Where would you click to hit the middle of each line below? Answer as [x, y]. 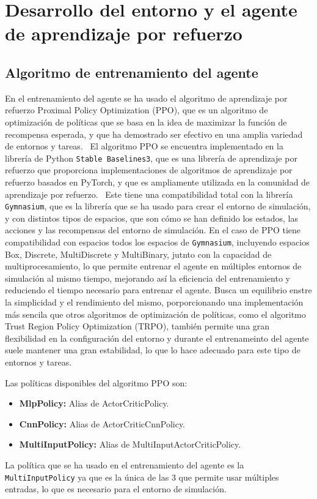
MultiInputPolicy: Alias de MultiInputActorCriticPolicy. [130, 444]
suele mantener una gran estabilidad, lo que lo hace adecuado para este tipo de [153, 350]
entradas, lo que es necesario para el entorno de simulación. [116, 489]
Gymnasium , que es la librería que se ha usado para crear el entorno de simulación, [158, 206]
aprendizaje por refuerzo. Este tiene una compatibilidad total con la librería [149, 194]
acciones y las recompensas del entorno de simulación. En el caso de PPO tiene [153, 230]
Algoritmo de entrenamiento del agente [132, 72]
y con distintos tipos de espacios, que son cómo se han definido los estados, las [151, 218]
